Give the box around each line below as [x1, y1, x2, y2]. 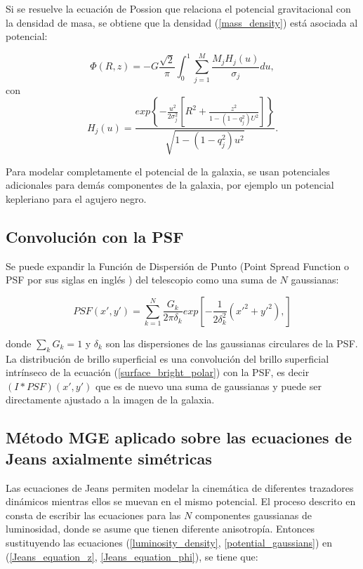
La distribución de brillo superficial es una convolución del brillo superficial [6, 351, 329, 366]
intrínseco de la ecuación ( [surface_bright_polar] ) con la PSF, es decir [6, 365, 310, 380]
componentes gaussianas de [194, 507, 312, 522]
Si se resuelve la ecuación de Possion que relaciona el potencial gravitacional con [6, 1, 351, 15]
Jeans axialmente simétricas [6, 447, 212, 469]
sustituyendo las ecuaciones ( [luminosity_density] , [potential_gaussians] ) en [6, 535, 333, 549]
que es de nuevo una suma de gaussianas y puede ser [95, 378, 322, 393]
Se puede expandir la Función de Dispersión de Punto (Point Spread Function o [6, 258, 349, 273]
